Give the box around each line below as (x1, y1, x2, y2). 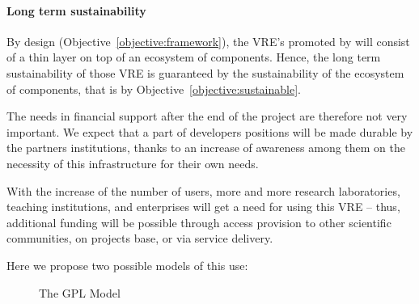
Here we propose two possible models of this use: (6, 256, 248, 273)
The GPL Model (39, 284, 121, 301)
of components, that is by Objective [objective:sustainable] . (6, 80, 301, 97)
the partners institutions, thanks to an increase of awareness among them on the (6, 139, 406, 156)
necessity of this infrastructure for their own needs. (6, 154, 259, 171)
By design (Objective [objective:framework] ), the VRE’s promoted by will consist (6, 32, 410, 49)
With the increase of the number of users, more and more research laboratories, (6, 182, 400, 199)
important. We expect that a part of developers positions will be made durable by (6, 123, 413, 140)
